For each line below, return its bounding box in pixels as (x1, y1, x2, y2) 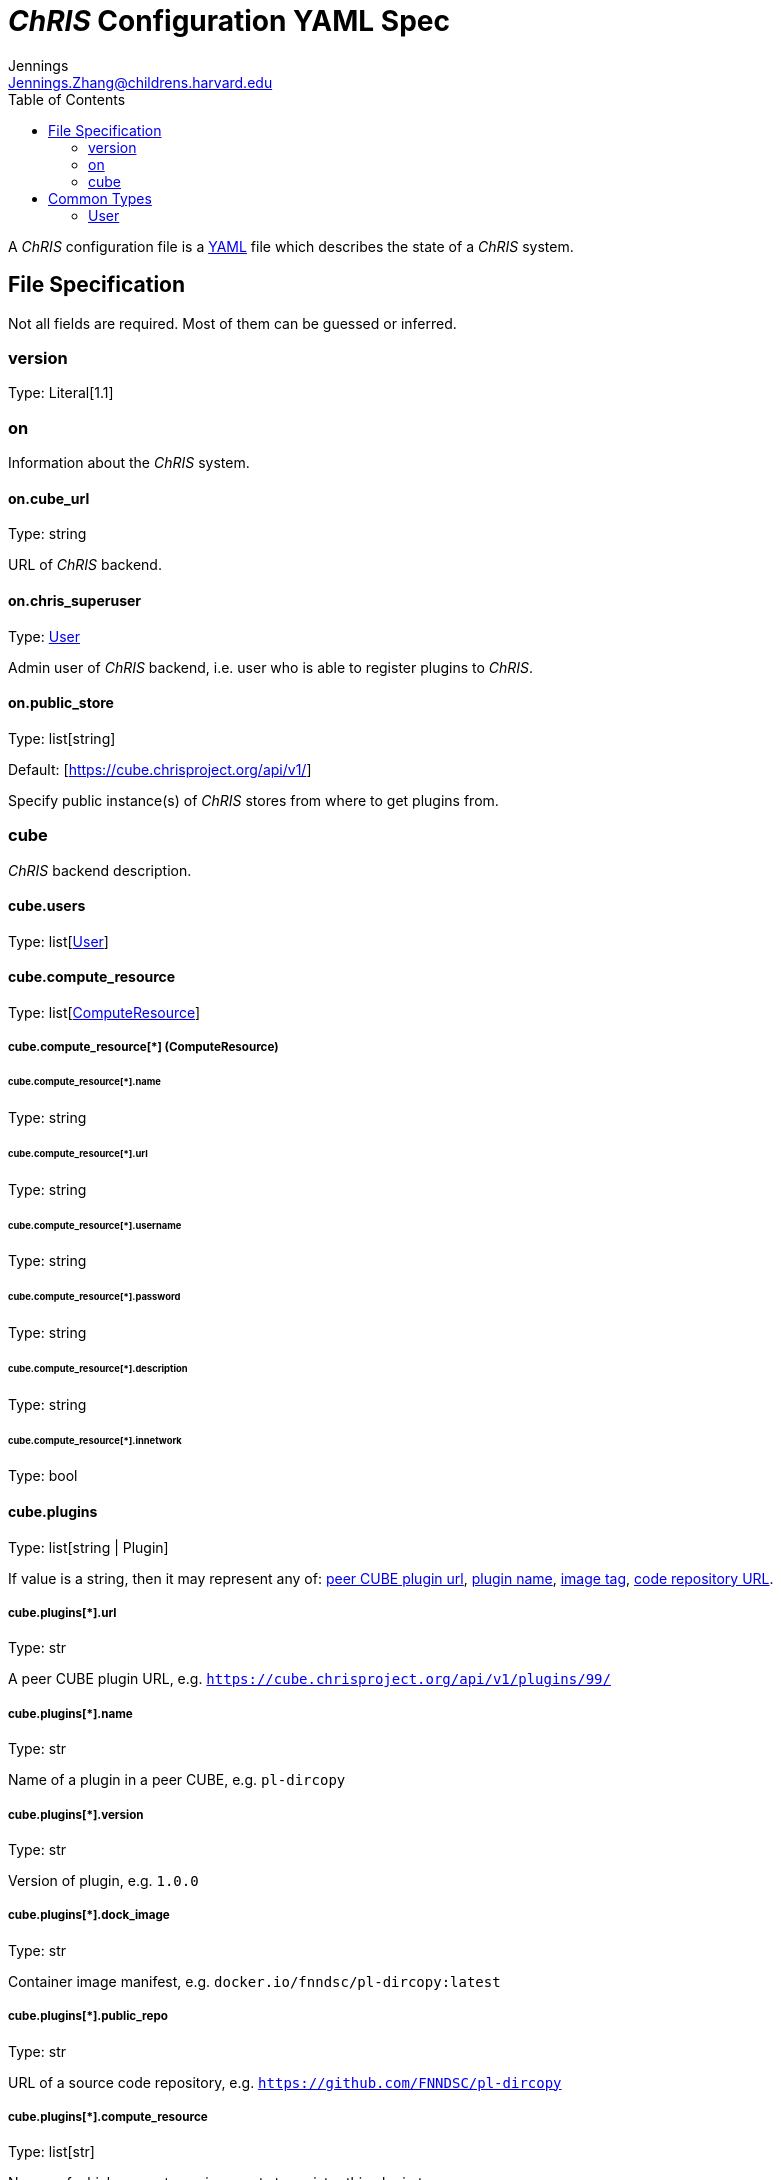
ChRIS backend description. (8, 861, 192, 879)
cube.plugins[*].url (8, 1606, 117, 1621)
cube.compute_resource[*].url (8, 1147, 148, 1159)
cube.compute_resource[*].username (8, 1219, 182, 1231)
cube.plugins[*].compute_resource (8, 2109, 208, 2124)
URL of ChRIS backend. (8, 556, 162, 574)
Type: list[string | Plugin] (8, 1538, 169, 1556)
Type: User (8, 627, 80, 645)
